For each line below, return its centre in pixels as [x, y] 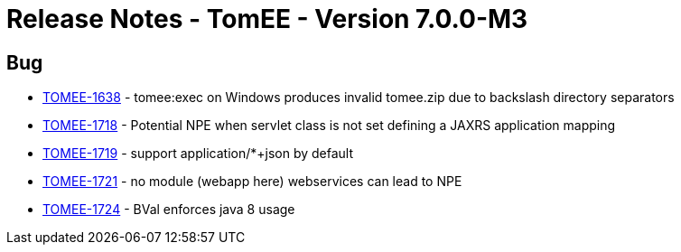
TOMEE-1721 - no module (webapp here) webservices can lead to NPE [252, 182]
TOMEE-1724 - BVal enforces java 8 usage [169, 210]
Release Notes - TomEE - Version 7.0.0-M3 [267, 19]
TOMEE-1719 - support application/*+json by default [198, 154]
